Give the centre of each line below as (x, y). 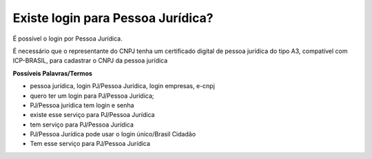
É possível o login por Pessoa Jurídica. (68, 39)
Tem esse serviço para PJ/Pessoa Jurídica (90, 144)
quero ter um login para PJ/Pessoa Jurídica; (92, 96)
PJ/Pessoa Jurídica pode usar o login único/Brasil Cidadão (113, 134)
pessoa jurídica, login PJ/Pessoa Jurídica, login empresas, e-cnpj (122, 86)
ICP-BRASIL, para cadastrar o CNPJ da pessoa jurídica (90, 61)
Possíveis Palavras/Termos (53, 73)
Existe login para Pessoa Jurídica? (113, 18)
